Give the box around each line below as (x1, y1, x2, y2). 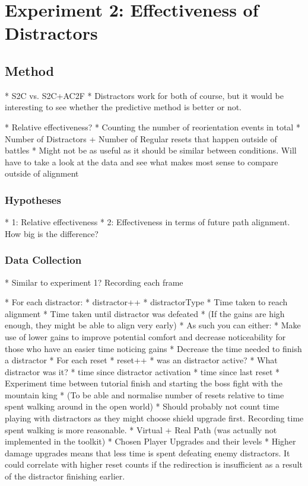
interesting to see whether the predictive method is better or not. (5, 101, 242, 113)
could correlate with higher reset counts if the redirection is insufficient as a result (5, 458, 303, 471)
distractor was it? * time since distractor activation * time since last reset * (5, 365, 280, 378)
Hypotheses (5, 192, 61, 207)
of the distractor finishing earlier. (5, 470, 125, 482)
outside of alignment (5, 167, 79, 180)
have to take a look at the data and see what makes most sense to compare (5, 155, 278, 168)
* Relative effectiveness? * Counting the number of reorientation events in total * (5, 120, 300, 133)
